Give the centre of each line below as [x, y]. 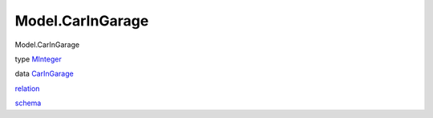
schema [28, 103]
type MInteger [38, 59]
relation [27, 88]
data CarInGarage [44, 74]
